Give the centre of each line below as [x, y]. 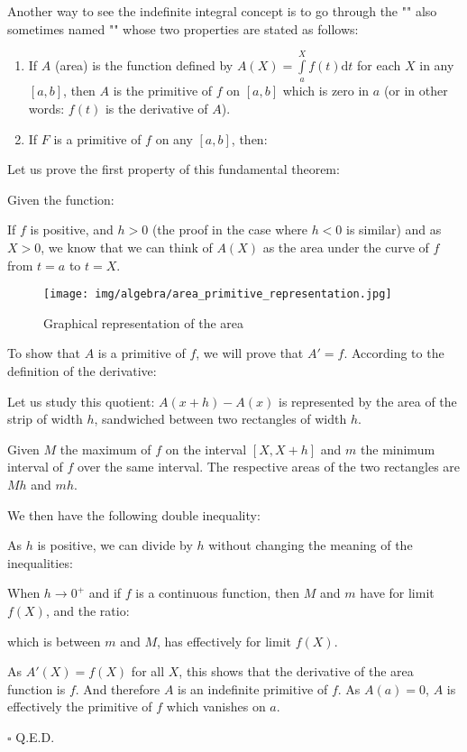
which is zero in [326, 91]
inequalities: [40, 562]
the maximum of [105, 449]
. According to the [394, 353]
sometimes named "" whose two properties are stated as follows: [183, 28]
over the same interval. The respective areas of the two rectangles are [269, 467]
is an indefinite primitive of [253, 688]
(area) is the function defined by [144, 64]
